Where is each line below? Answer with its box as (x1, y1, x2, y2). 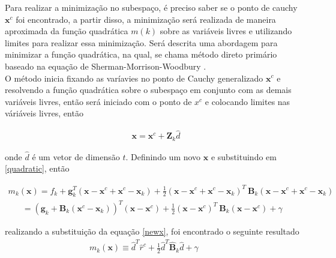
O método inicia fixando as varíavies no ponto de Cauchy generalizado (5, 71, 263, 84)
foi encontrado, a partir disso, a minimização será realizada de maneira (16, 13, 276, 25)
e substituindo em (211, 150, 277, 163)
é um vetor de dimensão (32, 150, 120, 163)
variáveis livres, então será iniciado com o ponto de (5, 95, 192, 107)
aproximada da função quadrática (5, 25, 128, 37)
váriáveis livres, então (5, 107, 83, 119)
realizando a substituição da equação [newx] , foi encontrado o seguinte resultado (5, 224, 299, 237)
